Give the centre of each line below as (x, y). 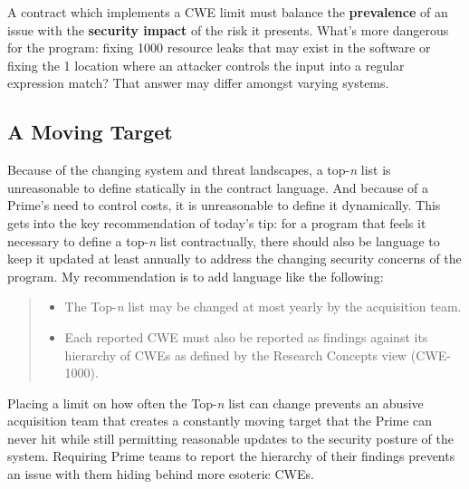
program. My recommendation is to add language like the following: (196, 276)
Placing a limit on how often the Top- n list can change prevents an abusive (215, 403)
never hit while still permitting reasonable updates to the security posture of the (230, 438)
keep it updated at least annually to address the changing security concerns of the (234, 259)
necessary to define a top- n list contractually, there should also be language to (224, 240)
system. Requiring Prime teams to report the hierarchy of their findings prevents (231, 456)
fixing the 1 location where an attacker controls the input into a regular (206, 65)
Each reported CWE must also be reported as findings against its (246, 336)
